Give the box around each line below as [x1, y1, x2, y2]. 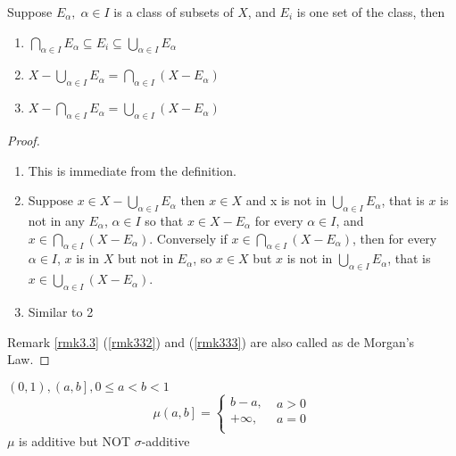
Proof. [7, 130, 40, 149]
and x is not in [245, 191, 327, 210]
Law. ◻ [7, 350, 50, 369]
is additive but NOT [19, 432, 131, 451]
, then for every [352, 228, 437, 247]
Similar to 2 [28, 302, 94, 320]
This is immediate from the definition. [28, 161, 236, 179]
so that [145, 211, 184, 229]
